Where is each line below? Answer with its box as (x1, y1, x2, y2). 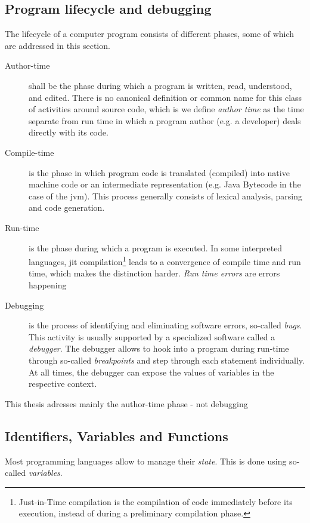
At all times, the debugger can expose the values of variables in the (29, 365, 274, 378)
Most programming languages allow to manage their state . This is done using (5, 454, 287, 467)
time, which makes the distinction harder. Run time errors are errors (29, 267, 280, 279)
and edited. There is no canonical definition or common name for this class (29, 91, 302, 103)
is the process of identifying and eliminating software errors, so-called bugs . (29, 319, 302, 331)
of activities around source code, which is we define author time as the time (29, 103, 304, 115)
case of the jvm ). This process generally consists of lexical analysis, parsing (29, 189, 302, 202)
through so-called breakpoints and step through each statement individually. (29, 353, 305, 366)
